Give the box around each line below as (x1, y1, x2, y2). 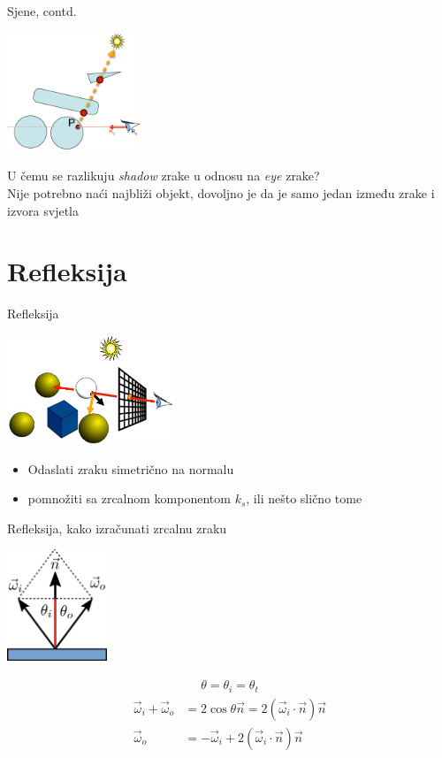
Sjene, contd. (7, 2, 77, 19)
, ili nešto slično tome (246, 489, 362, 508)
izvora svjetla (7, 201, 80, 219)
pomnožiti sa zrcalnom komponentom (27, 489, 231, 508)
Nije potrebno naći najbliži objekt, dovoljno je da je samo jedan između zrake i (7, 183, 435, 202)
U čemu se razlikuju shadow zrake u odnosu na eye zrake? (7, 166, 320, 185)
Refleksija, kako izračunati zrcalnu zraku (7, 518, 227, 537)
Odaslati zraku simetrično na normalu (27, 459, 234, 478)
